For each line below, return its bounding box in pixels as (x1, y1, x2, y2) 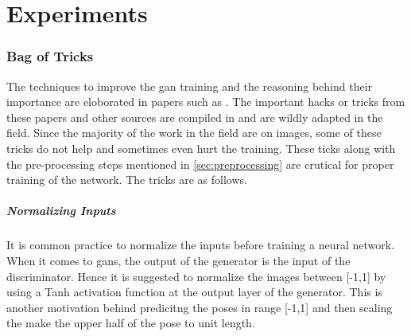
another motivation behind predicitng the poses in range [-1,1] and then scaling (6, 299, 393, 315)
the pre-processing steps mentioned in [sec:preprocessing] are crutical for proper (6, 155, 394, 172)
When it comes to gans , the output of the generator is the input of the (6, 252, 351, 268)
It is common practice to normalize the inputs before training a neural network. (6, 236, 395, 253)
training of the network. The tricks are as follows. (6, 171, 247, 188)
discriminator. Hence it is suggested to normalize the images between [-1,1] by (6, 268, 386, 284)
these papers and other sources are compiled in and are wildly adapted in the (6, 108, 383, 125)
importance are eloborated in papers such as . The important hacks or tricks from (6, 93, 405, 110)
